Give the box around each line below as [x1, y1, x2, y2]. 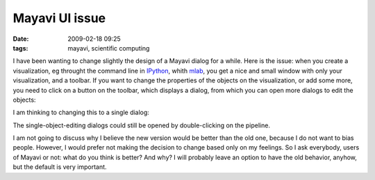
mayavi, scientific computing [67, 44, 150, 52]
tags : [12, 44, 28, 52]
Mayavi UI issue [12, 10, 106, 26]
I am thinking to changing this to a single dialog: [12, 108, 149, 117]
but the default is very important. [12, 163, 107, 171]
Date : [12, 35, 29, 43]
